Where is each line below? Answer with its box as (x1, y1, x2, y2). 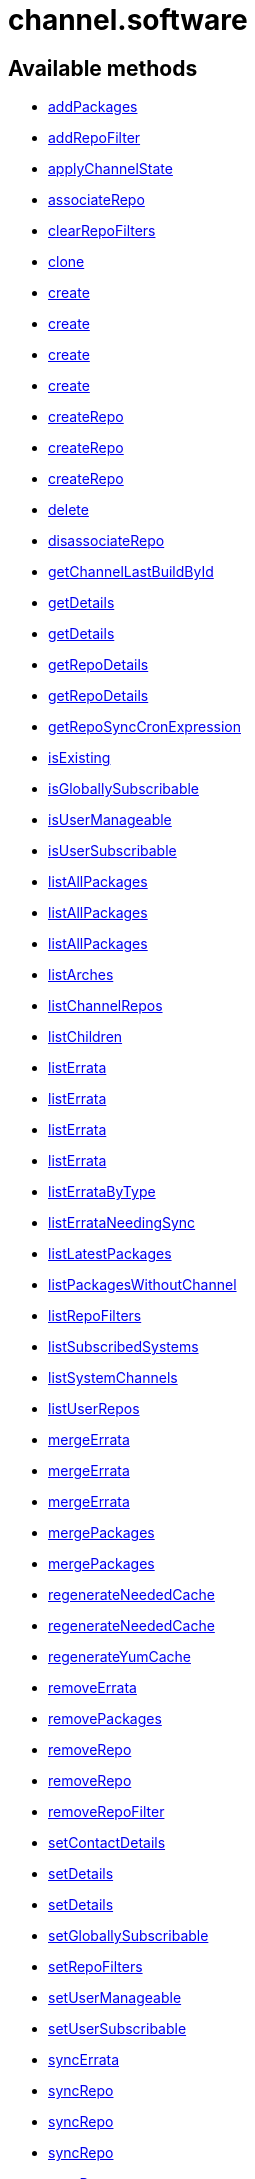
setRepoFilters (48, 1958, 143, 1976)
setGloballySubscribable (48, 1927, 209, 1945)
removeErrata (48, 1679, 137, 1697)
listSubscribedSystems (48, 1338, 199, 1356)
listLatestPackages (48, 1245, 172, 1263)
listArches (48, 966, 114, 984)
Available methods (8, 55, 198, 81)
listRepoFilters (48, 1307, 142, 1325)
